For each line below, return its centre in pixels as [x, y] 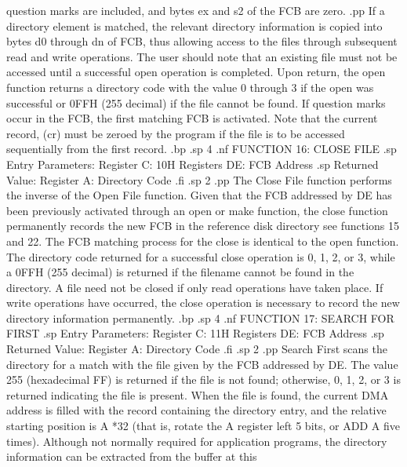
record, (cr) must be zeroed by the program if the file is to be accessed [176, 133]
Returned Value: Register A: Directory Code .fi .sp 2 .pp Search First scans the [197, 349]
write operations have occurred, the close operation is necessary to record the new [203, 303]
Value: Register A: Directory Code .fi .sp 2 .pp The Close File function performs [199, 179]
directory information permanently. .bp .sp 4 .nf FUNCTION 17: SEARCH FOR [200, 317]
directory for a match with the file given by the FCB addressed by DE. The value [202, 364]
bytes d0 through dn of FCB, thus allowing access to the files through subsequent [202, 41]
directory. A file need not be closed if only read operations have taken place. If [195, 287]
